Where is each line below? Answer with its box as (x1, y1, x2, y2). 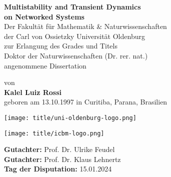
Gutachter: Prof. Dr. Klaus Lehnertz (4, 153, 121, 164)
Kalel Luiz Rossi (4, 86, 62, 97)
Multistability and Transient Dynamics (4, 1, 141, 11)
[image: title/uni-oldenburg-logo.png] (4, 114, 136, 121)
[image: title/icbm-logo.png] (4, 129, 104, 137)
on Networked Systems (4, 11, 84, 21)
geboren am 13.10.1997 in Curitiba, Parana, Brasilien (4, 96, 167, 107)
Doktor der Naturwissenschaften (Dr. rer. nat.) (4, 50, 148, 60)
